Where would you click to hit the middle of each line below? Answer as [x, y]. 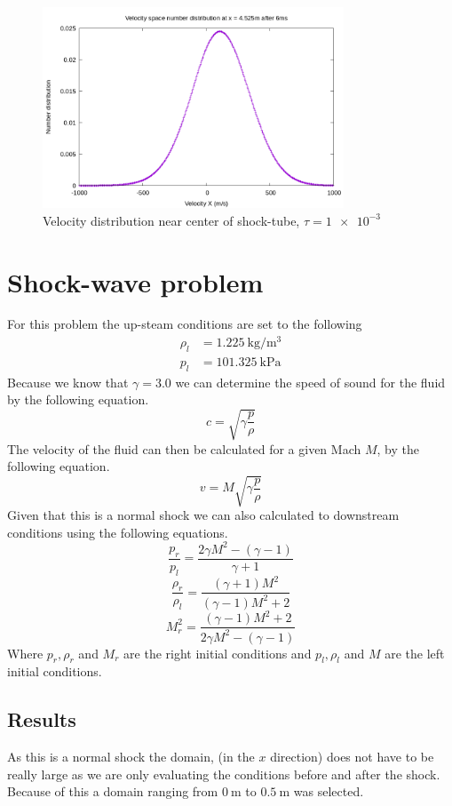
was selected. [329, 791]
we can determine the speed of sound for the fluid [310, 382]
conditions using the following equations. [118, 532]
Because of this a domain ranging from [113, 791]
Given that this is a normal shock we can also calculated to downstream [203, 515]
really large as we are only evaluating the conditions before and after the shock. [224, 774]
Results [42, 719]
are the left [415, 653]
